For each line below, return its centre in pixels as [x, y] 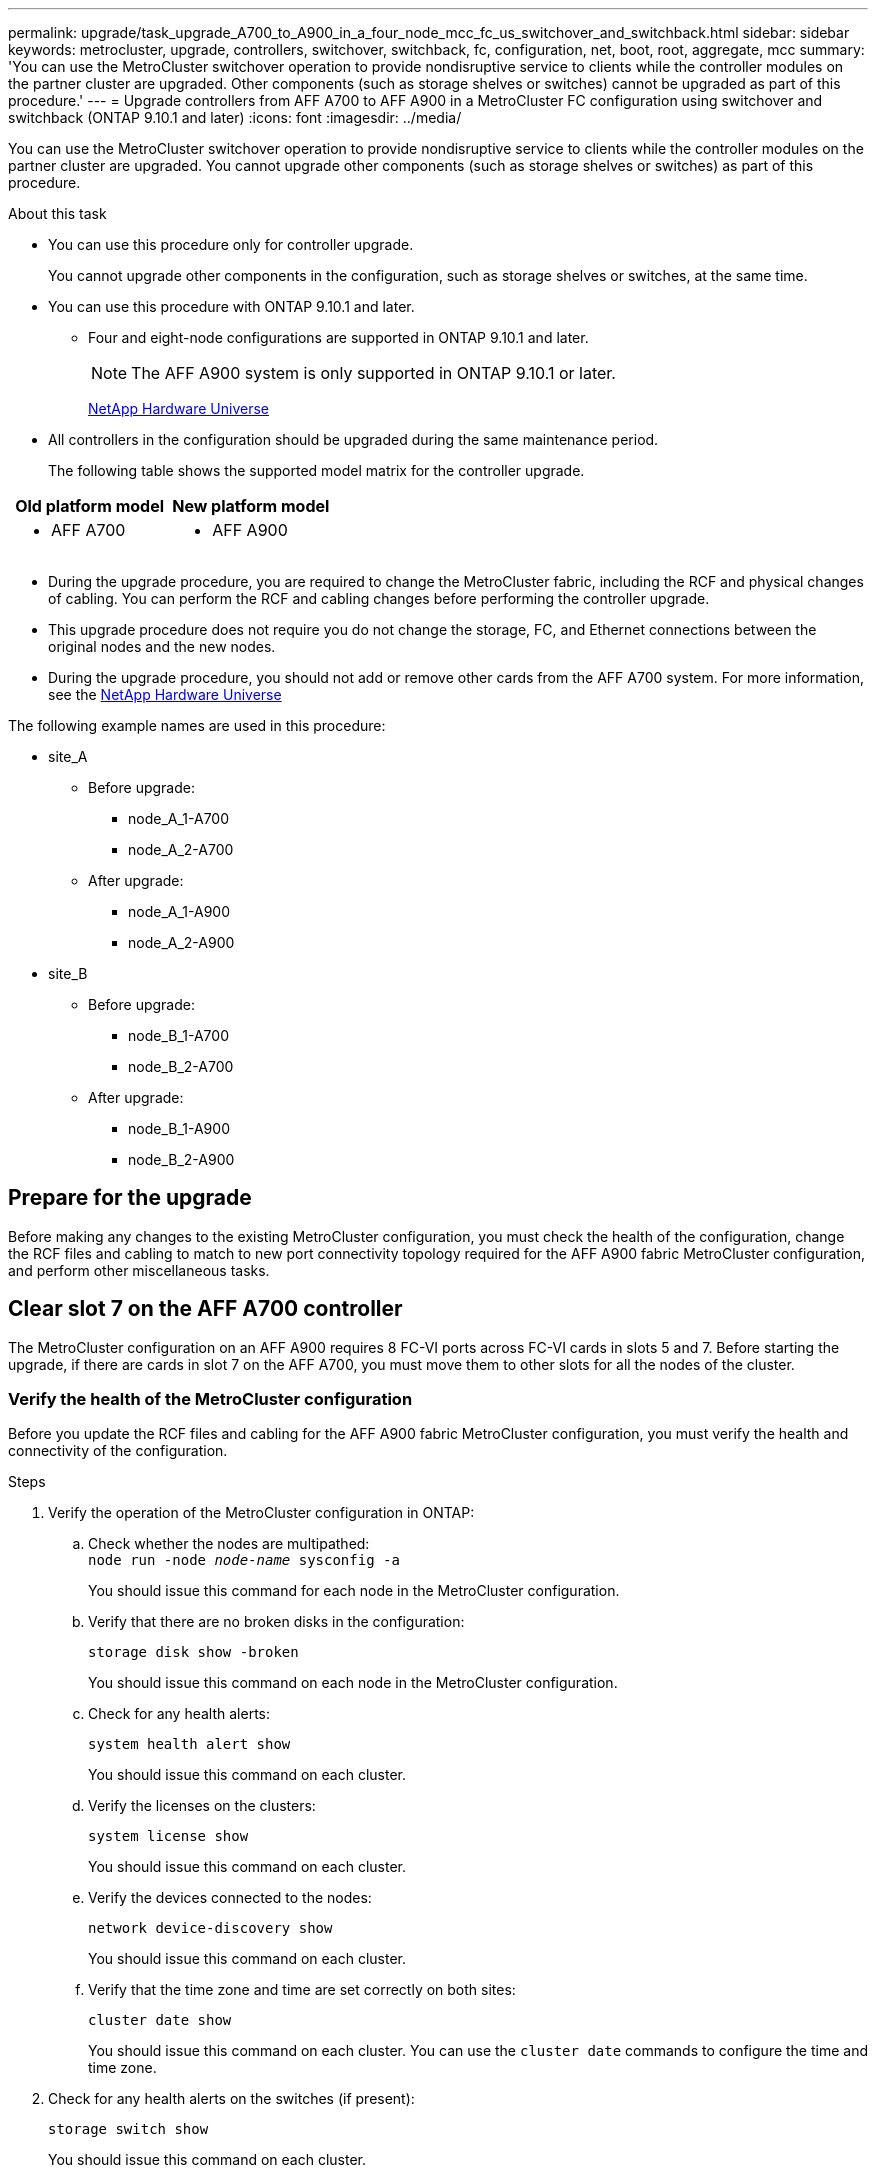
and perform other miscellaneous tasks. [139, 1270]
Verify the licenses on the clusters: [202, 1806]
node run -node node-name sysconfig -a [244, 1560]
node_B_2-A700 [181, 1066]
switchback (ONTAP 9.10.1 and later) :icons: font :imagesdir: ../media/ [235, 117]
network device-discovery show [210, 1928]
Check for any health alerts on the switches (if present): [231, 2099]
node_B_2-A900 [181, 1159]
